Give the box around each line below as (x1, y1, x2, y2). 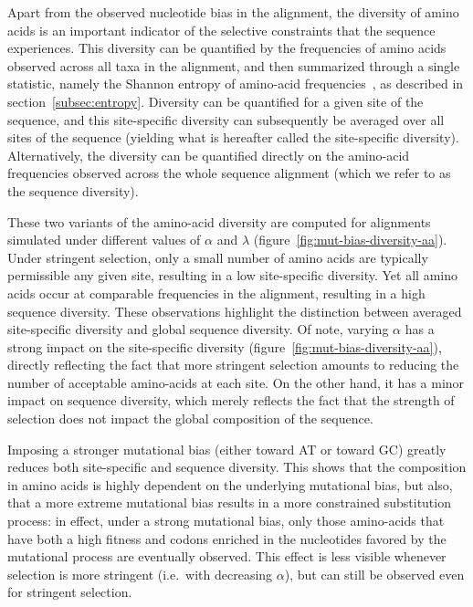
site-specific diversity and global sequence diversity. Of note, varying (7, 319, 389, 339)
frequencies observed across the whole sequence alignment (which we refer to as (7, 163, 451, 183)
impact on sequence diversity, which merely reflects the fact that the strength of (7, 391, 455, 410)
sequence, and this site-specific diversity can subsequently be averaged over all (7, 110, 445, 129)
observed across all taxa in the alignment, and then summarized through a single (7, 56, 460, 75)
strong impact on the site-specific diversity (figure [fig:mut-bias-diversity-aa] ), (7, 337, 442, 356)
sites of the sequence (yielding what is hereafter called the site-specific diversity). (7, 128, 459, 147)
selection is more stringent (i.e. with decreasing (7, 564, 273, 583)
